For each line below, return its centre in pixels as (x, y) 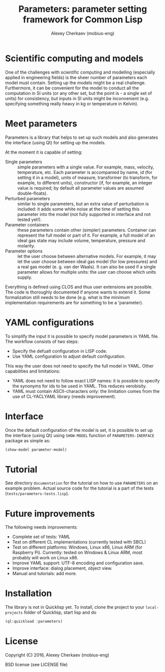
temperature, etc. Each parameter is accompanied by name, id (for (85, 172)
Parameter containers (27, 225)
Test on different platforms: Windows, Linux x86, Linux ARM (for (77, 547)
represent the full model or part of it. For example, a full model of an (86, 235)
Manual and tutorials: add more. (45, 574)
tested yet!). (30, 219)
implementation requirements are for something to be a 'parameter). (74, 302)
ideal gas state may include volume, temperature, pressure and (81, 240)
